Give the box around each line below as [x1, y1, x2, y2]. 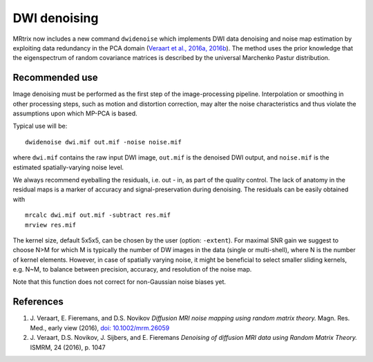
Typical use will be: [12, 122, 68, 131]
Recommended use [12, 72, 98, 84]
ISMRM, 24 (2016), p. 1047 [30, 343, 106, 352]
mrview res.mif [25, 221, 77, 229]
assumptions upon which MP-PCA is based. [12, 109, 137, 117]
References [12, 296, 64, 307]
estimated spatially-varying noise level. [12, 163, 124, 171]
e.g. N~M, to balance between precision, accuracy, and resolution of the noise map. [12, 265, 252, 274]
